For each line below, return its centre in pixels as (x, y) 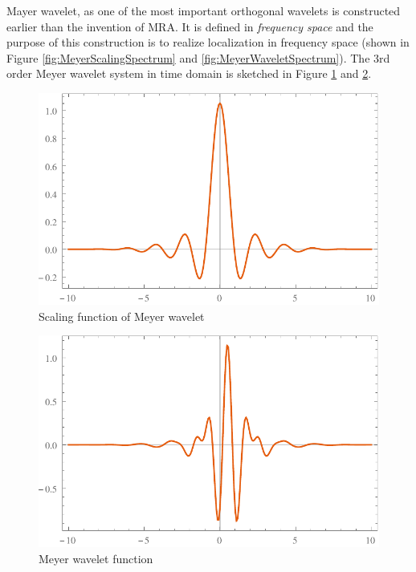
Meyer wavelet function (96, 558)
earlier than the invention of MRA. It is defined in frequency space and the (190, 26)
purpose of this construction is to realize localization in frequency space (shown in (208, 42)
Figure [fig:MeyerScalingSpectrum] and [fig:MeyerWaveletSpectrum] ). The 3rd (198, 57)
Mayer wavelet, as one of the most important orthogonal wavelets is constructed (204, 10)
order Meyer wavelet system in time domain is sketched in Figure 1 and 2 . (189, 73)
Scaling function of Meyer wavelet (122, 316)
